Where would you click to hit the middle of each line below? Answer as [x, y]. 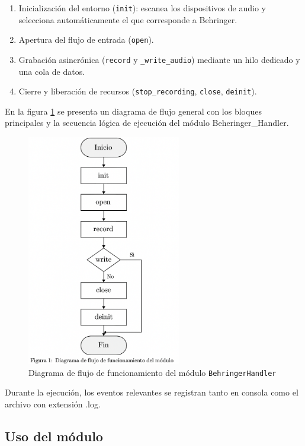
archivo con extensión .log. [53, 404]
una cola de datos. [52, 71]
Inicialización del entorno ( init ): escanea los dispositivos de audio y [142, 8]
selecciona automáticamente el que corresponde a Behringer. [128, 19]
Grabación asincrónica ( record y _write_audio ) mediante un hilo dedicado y [159, 59]
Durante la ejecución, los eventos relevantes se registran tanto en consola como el [152, 392]
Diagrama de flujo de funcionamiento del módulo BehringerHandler [152, 372]
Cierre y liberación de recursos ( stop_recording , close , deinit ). [138, 91]
